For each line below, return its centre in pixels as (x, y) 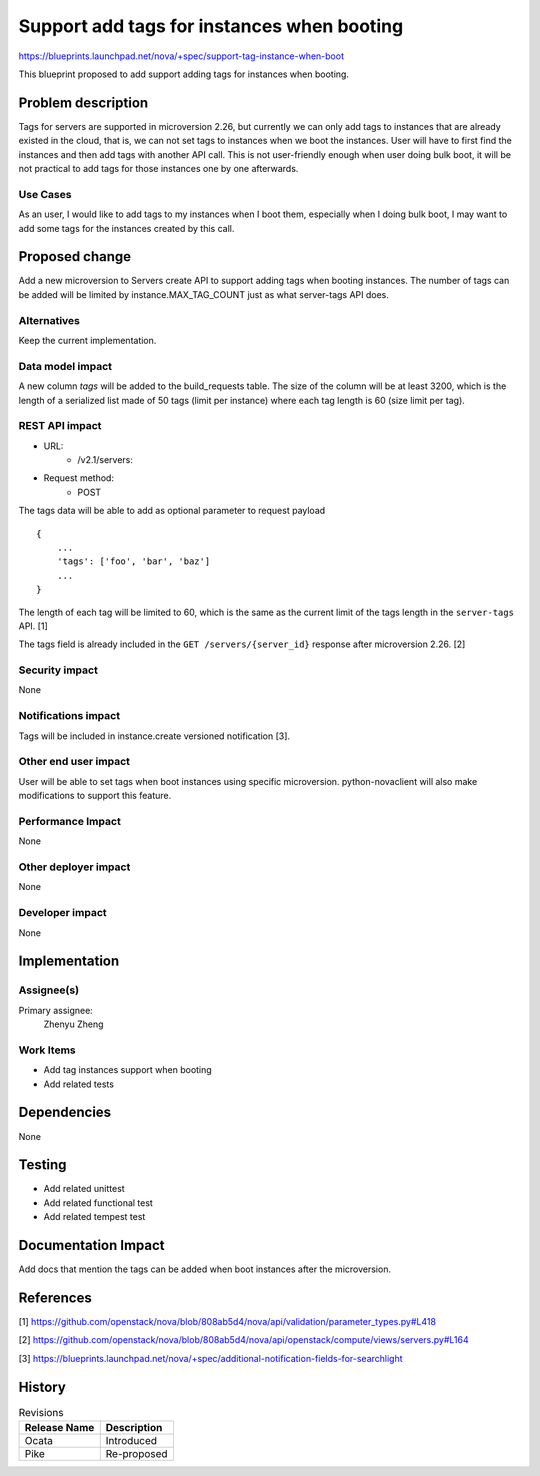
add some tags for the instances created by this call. (126, 228)
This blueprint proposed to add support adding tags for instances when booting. (184, 74)
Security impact (58, 670)
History (42, 1386)
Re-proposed (137, 1454)
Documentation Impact (91, 1245)
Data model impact (65, 366)
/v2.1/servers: (105, 460)
